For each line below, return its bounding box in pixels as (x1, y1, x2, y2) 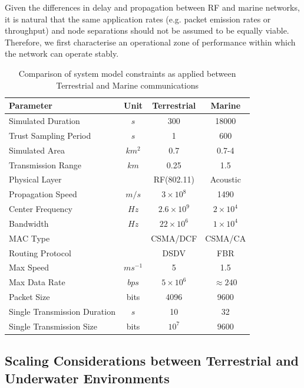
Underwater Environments (5, 369, 170, 387)
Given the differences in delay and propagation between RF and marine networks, (5, 1, 300, 13)
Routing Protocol (9, 246, 71, 259)
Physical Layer (9, 173, 62, 185)
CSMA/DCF (151, 232, 197, 244)
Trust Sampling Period (9, 129, 91, 141)
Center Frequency (9, 203, 72, 215)
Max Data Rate (9, 276, 65, 288)
